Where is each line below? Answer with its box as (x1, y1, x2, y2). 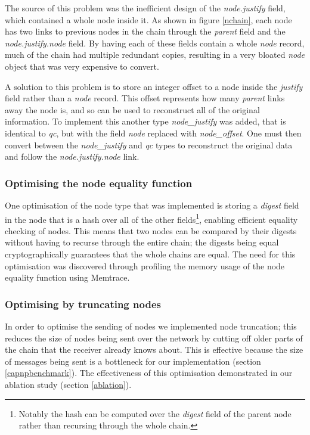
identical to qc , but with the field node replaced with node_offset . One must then (5, 126, 302, 139)
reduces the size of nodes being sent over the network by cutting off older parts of (5, 331, 303, 344)
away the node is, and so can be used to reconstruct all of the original (5, 103, 260, 116)
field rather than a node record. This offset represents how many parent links (5, 92, 285, 104)
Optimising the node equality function (5, 175, 193, 190)
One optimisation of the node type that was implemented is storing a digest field (5, 198, 299, 211)
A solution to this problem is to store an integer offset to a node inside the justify (5, 80, 303, 92)
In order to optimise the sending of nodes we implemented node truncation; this (5, 319, 297, 332)
